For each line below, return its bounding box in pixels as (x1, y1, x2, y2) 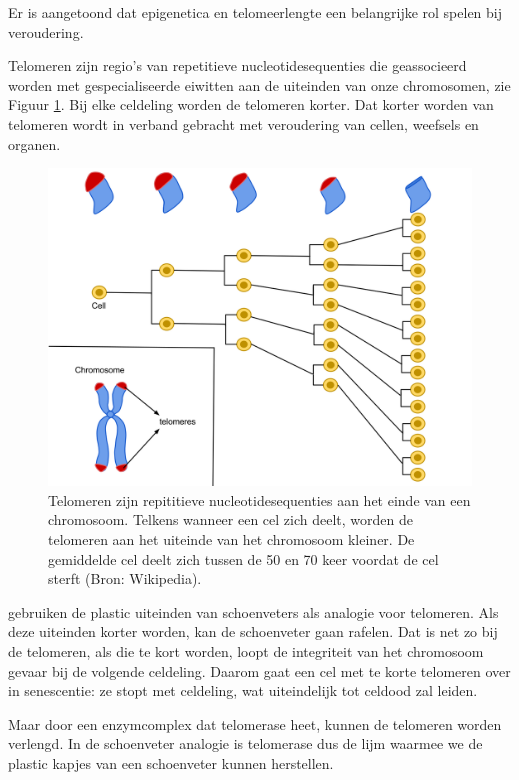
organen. (8, 133, 61, 154)
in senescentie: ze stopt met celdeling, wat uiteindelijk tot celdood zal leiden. (8, 680, 478, 701)
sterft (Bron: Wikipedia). (48, 568, 202, 589)
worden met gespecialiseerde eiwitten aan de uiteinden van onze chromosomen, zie (8, 74, 511, 95)
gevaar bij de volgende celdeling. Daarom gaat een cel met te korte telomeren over (8, 660, 511, 681)
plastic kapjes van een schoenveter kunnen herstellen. (8, 752, 334, 773)
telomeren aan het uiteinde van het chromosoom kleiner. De (48, 528, 415, 549)
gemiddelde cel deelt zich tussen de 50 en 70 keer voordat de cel (48, 548, 439, 569)
